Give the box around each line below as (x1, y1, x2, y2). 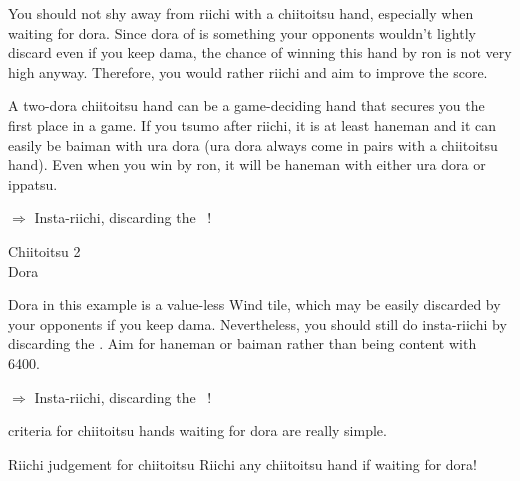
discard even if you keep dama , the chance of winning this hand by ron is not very (8, 42, 512, 63)
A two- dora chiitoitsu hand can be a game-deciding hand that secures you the (8, 95, 485, 116)
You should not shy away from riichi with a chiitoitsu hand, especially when (8, 3, 474, 23)
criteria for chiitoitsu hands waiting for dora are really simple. (8, 420, 387, 441)
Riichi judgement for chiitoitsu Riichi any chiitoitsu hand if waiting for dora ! (8, 453, 478, 474)
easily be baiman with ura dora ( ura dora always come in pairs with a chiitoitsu (8, 134, 498, 155)
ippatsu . (8, 173, 58, 194)
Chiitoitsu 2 (8, 240, 81, 261)
